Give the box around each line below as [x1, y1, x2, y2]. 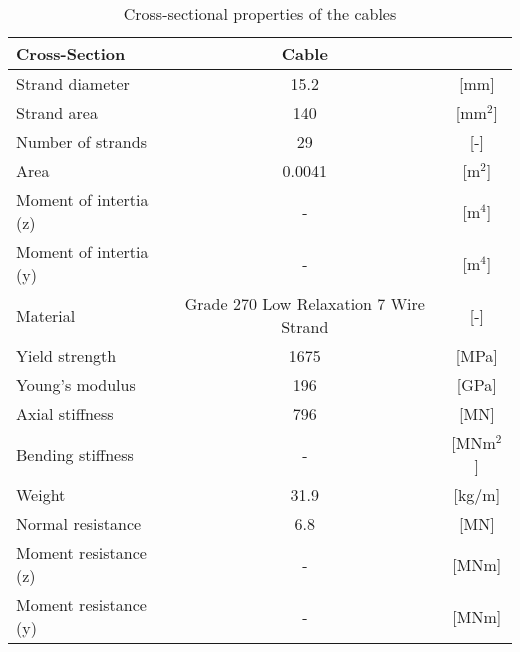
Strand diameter [16, 72, 130, 95]
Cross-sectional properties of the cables [123, 2, 397, 25]
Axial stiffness [16, 402, 114, 425]
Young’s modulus [16, 373, 136, 396]
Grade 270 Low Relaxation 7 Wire [184, 292, 425, 315]
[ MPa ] [455, 344, 498, 367]
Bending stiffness [16, 442, 134, 466]
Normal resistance [16, 512, 142, 535]
